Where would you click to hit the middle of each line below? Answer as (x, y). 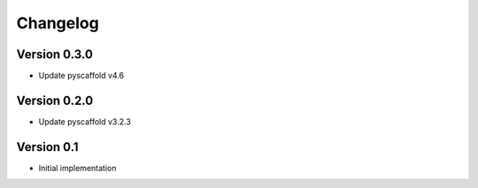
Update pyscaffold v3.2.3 (85, 121)
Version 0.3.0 (54, 54)
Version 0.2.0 (55, 100)
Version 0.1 (47, 147)
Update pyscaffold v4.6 (81, 76)
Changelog (58, 23)
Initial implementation (77, 168)
